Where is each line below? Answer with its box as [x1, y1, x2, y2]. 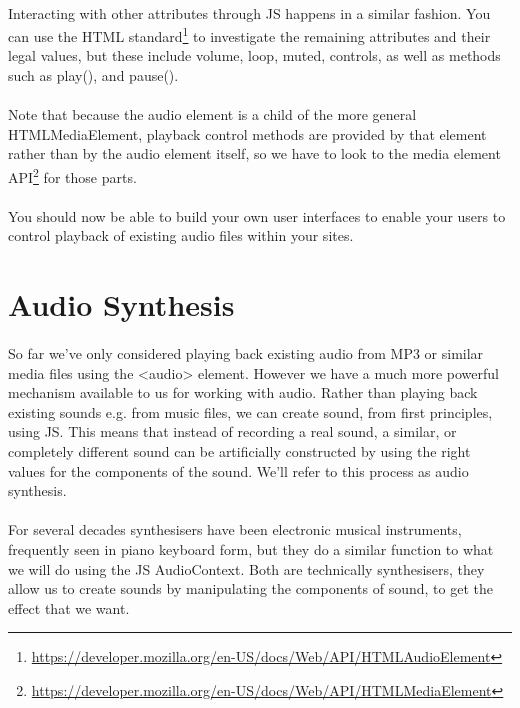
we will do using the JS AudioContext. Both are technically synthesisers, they [8, 558, 485, 579]
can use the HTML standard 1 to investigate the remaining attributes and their [8, 23, 491, 46]
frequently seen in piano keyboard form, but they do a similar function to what [8, 538, 494, 559]
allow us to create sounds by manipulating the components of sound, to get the [8, 578, 493, 599]
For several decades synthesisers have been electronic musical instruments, [8, 519, 462, 540]
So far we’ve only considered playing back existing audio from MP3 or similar [8, 343, 484, 363]
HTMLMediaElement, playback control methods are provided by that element [8, 123, 487, 144]
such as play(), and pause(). [8, 65, 179, 86]
